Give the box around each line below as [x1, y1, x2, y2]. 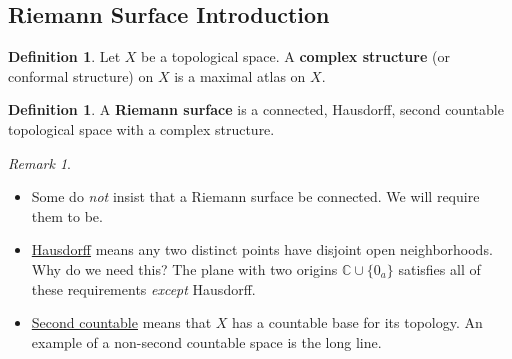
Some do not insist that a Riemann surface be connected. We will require [31, 186, 480, 207]
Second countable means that [31, 312, 212, 333]
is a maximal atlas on [174, 65, 306, 86]
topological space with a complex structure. [8, 118, 275, 139]
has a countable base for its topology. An [232, 312, 483, 333]
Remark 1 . [8, 152, 71, 173]
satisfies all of [398, 258, 481, 279]
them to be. [31, 205, 103, 226]
